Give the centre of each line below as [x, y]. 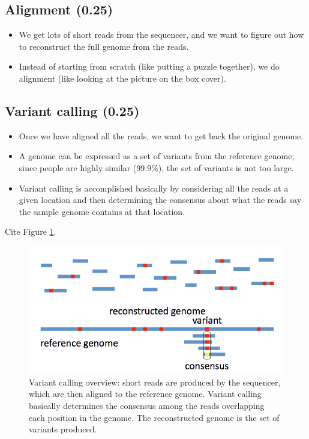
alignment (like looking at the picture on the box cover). [122, 78]
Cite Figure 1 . [31, 232]
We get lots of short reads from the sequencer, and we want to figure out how [161, 35]
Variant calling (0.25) [72, 110]
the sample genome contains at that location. [102, 211]
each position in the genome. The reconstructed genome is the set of [154, 417]
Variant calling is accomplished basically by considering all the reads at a [154, 188]
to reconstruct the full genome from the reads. [104, 46]
